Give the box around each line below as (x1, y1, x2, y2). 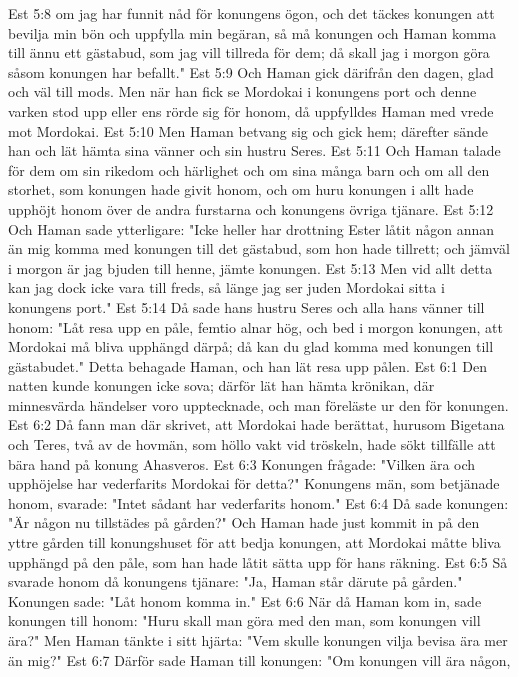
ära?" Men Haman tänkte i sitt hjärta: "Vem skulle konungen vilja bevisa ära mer (8, 630, 508, 650)
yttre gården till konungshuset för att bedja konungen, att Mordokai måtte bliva (8, 532, 501, 553)
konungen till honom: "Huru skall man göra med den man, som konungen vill (8, 610, 481, 631)
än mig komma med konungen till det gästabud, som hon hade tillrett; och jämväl (8, 238, 510, 259)
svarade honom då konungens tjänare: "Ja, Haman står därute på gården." (8, 571, 463, 592)
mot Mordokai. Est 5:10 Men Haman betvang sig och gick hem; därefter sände (8, 120, 489, 141)
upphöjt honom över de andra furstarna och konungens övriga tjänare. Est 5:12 (8, 198, 494, 219)
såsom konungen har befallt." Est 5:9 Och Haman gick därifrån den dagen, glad (8, 61, 494, 82)
